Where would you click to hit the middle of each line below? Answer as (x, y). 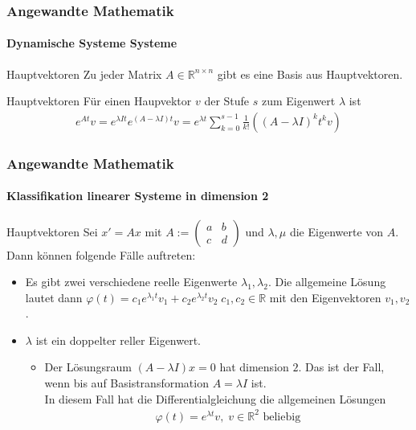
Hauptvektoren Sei (52, 231)
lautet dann (54, 297)
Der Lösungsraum (88, 367)
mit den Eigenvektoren (325, 297)
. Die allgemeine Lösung (327, 282)
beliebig (282, 417)
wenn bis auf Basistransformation (126, 383)
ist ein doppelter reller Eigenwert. (118, 340)
